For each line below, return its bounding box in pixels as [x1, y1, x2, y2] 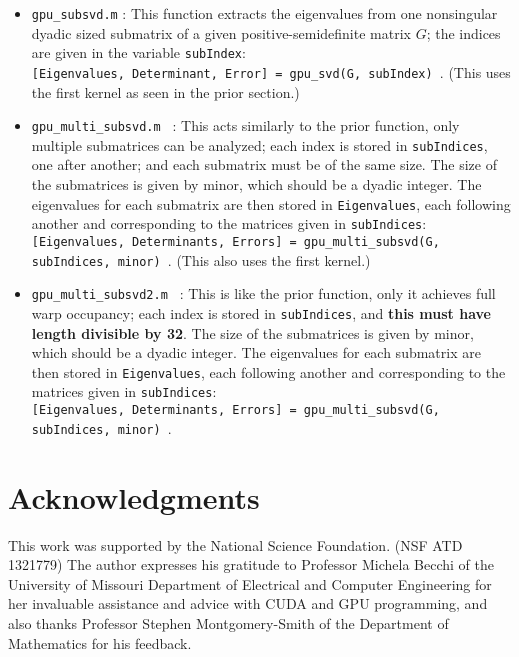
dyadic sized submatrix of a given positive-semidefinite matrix [31, 22, 411, 43]
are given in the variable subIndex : [31, 42, 246, 63]
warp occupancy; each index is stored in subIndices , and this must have [31, 302, 491, 323]
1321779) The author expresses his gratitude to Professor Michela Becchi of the [8, 554, 494, 575]
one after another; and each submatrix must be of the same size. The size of [31, 154, 497, 175]
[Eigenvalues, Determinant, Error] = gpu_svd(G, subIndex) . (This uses [31, 61, 511, 82]
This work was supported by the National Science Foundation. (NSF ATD [8, 534, 463, 555]
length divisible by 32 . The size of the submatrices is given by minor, [31, 322, 474, 343]
